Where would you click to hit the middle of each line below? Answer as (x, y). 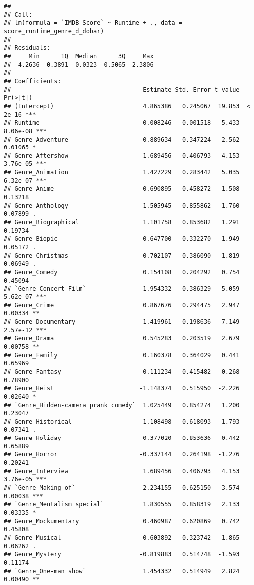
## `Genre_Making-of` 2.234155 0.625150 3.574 (122, 488)
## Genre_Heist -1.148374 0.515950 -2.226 (122, 388)
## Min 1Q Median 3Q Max (79, 56)
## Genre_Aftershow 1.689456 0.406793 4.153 (122, 156)
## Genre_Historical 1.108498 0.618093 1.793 (122, 421)
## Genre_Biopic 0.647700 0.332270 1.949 (122, 239)
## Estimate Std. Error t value (122, 89)
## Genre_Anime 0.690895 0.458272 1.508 (122, 189)
